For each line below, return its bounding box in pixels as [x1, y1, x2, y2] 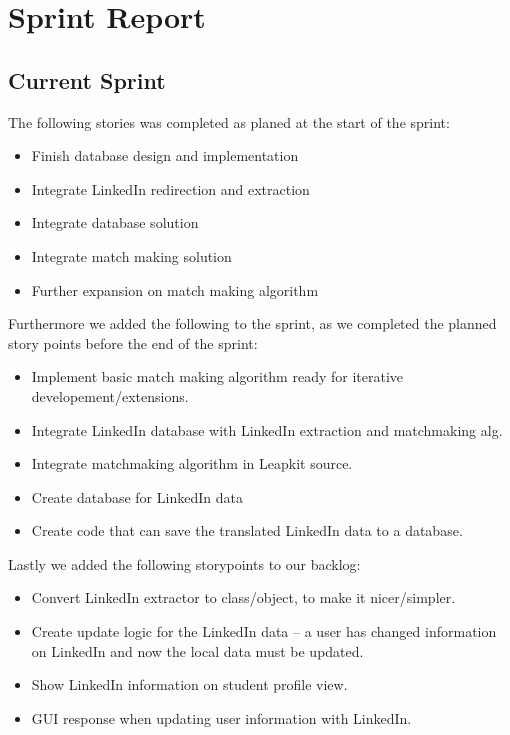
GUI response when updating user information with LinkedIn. [31, 707, 412, 728]
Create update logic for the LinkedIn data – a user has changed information [31, 621, 497, 642]
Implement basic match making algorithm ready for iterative [31, 366, 404, 387]
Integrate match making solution [31, 245, 232, 266]
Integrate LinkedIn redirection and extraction [31, 178, 310, 199]
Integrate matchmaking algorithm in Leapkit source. [31, 453, 353, 474]
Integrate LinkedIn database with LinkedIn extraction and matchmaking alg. [31, 419, 503, 440]
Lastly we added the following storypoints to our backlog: [8, 553, 361, 574]
